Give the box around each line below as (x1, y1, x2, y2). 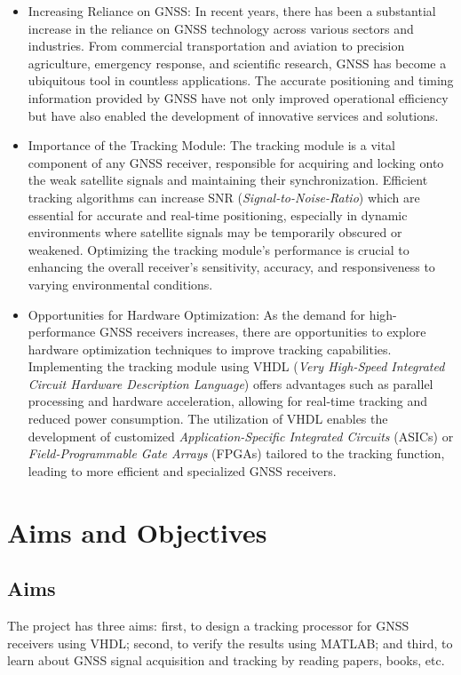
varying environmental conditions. (28, 274, 213, 293)
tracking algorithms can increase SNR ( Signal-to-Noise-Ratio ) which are (28, 187, 420, 206)
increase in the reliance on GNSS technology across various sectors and (28, 19, 414, 37)
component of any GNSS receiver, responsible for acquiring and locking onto (28, 153, 444, 171)
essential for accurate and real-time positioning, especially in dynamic (28, 205, 408, 224)
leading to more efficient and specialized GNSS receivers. (28, 461, 337, 480)
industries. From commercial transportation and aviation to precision (28, 36, 405, 55)
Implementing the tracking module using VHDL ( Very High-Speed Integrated (28, 357, 445, 376)
